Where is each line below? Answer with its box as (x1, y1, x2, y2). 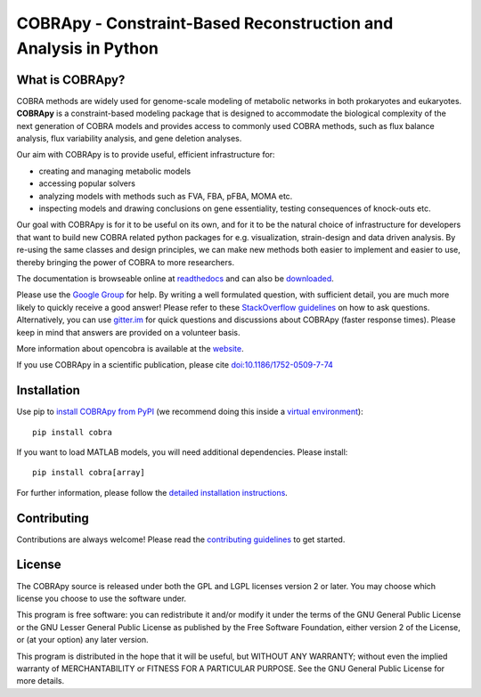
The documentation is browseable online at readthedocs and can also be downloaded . (16, 272, 334, 284)
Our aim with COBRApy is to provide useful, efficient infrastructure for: (16, 150, 275, 160)
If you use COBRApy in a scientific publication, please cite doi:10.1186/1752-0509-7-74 (16, 360, 334, 370)
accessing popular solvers (38, 178, 135, 189)
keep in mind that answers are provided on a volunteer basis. (16, 327, 240, 337)
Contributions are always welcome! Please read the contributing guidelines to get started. (16, 534, 346, 545)
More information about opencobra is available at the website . (16, 343, 244, 353)
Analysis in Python (16, 38, 159, 58)
